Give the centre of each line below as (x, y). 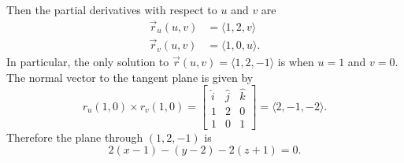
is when (296, 62)
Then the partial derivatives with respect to (112, 9)
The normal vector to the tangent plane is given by (130, 77)
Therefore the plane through (75, 137)
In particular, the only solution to (88, 62)
